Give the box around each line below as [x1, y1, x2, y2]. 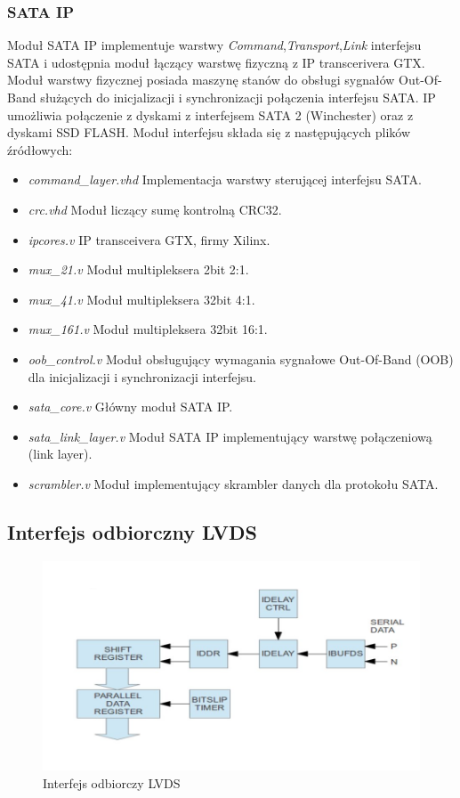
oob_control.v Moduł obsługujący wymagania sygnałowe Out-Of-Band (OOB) [28, 349, 454, 368]
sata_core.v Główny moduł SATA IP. [28, 397, 233, 416]
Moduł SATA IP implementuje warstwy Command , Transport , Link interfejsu [7, 36, 422, 54]
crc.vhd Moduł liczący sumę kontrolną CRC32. [28, 199, 282, 218]
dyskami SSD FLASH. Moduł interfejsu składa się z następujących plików [7, 123, 410, 142]
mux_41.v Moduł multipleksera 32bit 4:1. [28, 289, 255, 308]
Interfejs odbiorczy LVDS [43, 773, 181, 792]
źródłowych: [7, 140, 73, 159]
